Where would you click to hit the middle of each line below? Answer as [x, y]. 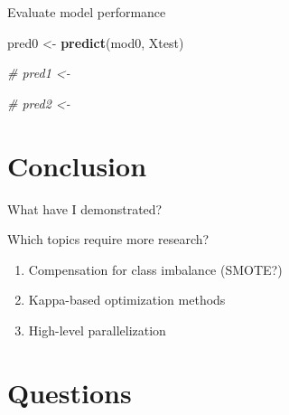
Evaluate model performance [87, 12]
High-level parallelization [97, 330]
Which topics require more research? [108, 239]
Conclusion [77, 165]
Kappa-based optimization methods [127, 300]
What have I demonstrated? [85, 208]
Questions [70, 392]
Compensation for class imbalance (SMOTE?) [155, 269]
